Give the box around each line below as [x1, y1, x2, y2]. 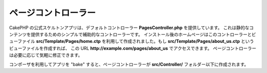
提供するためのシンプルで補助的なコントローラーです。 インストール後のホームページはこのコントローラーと [30, 31, 252, 37]
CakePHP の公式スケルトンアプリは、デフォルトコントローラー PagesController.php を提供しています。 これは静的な [9, 25, 250, 31]
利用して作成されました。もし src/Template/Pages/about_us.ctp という [106, 38, 254, 44]
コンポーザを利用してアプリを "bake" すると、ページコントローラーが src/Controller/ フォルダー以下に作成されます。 [9, 61, 249, 67]
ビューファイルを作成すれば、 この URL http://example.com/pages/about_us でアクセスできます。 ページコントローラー [9, 45, 257, 51]
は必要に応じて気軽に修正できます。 [9, 52, 83, 58]
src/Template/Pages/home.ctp [36, 38, 101, 44]
